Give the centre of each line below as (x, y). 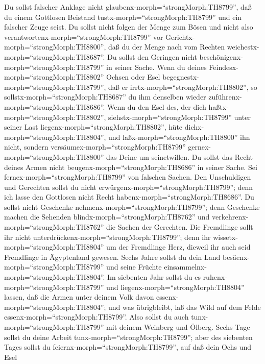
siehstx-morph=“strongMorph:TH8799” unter (179, 117)
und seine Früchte (134, 267)
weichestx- (243, 47)
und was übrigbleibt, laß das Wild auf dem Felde (185, 307)
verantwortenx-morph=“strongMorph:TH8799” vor (84, 37)
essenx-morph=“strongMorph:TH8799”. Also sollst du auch (97, 317)
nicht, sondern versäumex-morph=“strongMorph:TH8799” (95, 147)
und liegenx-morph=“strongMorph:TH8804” (175, 287)
